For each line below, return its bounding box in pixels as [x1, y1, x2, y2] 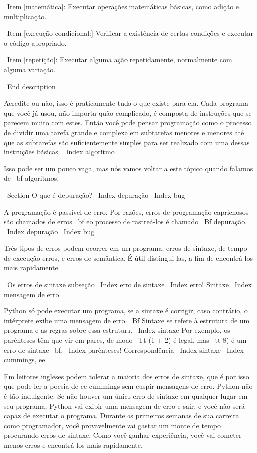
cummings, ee [4, 354, 45, 365]
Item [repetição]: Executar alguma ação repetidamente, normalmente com [7, 54, 232, 65]
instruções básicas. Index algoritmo [4, 147, 115, 157]
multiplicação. [4, 11, 47, 21]
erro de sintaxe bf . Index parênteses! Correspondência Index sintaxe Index [4, 344, 244, 355]
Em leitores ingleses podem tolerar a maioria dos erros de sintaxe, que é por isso [4, 371, 249, 381]
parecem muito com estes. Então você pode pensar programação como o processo [4, 117, 252, 128]
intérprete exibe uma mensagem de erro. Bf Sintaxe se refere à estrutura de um [4, 315, 250, 325]
